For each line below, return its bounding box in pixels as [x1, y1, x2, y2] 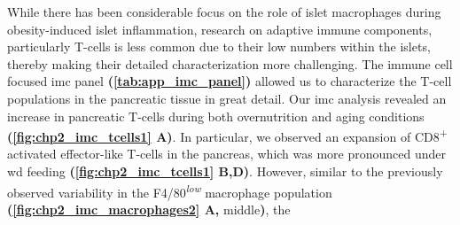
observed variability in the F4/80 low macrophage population [7, 180, 332, 201]
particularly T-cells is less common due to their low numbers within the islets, [7, 37, 431, 56]
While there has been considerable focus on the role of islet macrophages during [7, 3, 441, 20]
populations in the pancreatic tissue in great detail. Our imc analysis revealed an [7, 89, 447, 107]
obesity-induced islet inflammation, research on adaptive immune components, [7, 19, 433, 38]
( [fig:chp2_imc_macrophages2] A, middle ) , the [7, 199, 291, 218]
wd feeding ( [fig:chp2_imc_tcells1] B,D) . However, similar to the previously [7, 162, 443, 180]
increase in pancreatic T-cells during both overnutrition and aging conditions [7, 106, 425, 125]
